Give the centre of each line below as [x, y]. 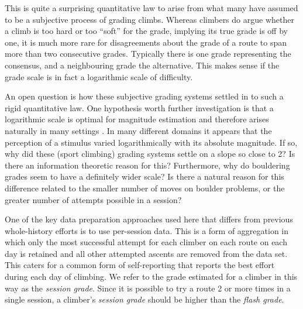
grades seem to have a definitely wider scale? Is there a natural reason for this [144, 176]
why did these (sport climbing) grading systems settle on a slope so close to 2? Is [150, 154]
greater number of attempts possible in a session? [93, 199]
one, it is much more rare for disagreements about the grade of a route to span [146, 42]
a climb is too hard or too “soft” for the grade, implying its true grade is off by [146, 31]
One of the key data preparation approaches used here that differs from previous [149, 219]
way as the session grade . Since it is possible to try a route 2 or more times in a [148, 288]
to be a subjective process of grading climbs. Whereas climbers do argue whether [149, 19]
